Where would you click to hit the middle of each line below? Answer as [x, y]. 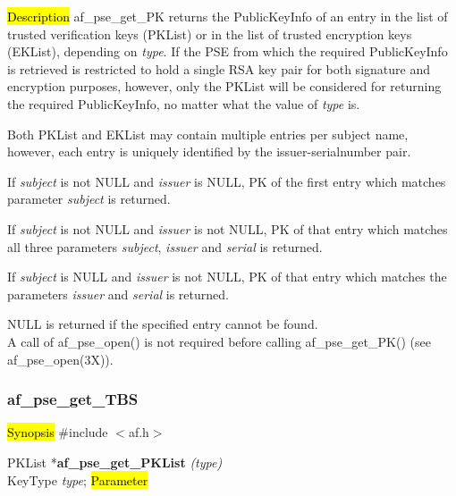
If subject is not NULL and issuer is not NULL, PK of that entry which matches [228, 228]
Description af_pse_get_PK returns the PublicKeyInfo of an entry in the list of [228, 16]
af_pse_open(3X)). [60, 359]
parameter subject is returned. [89, 199]
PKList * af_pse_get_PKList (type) [115, 462]
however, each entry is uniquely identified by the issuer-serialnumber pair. [209, 151]
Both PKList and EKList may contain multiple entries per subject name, [208, 134]
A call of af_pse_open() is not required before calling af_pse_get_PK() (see [219, 341]
